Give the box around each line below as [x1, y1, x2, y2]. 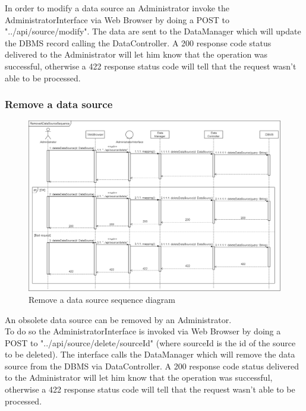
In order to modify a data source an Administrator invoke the [5, 2, 229, 14]
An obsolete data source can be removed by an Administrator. [5, 313, 232, 325]
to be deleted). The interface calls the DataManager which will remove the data [5, 348, 295, 361]
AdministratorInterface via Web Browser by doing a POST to [5, 13, 229, 26]
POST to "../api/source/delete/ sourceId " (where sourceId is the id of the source [5, 336, 296, 349]
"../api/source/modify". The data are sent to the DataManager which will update [5, 25, 301, 37]
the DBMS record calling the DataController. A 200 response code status [5, 36, 272, 49]
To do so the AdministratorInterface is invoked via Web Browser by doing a [5, 325, 281, 337]
